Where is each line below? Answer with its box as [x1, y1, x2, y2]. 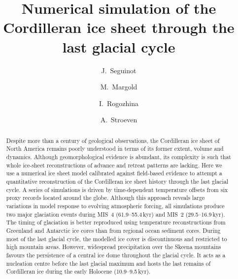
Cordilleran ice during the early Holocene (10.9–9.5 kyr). [6, 267, 151, 276]
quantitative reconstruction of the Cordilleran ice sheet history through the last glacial [6, 177, 229, 185]
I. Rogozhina [99, 98, 138, 108]
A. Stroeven [100, 114, 137, 125]
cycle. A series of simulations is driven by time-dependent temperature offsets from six [6, 185, 228, 194]
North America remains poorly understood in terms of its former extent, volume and [6, 144, 224, 153]
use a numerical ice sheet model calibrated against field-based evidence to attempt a [6, 169, 222, 177]
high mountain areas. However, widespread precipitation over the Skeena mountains [6, 243, 221, 251]
